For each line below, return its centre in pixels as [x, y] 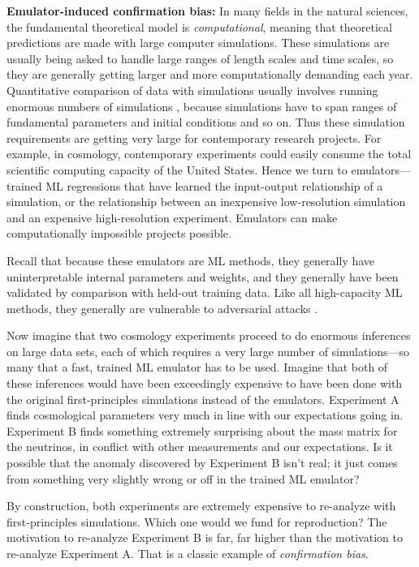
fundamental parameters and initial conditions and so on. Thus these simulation [206, 122]
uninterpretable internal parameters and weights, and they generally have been [203, 276]
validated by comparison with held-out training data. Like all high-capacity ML [205, 292]
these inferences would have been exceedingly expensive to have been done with [205, 383]
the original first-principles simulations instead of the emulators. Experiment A [203, 399]
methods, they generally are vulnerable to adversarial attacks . [162, 308]
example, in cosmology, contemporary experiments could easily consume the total [209, 154]
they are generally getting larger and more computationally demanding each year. [210, 74]
